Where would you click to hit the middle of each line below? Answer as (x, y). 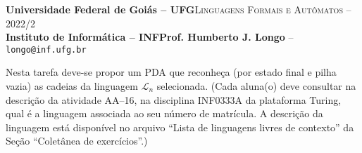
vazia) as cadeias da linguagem (72, 86)
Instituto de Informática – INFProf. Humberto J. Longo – (150, 37)
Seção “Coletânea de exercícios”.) (77, 141)
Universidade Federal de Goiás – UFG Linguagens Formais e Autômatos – (179, 9)
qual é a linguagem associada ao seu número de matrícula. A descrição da (164, 113)
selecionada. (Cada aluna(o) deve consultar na (256, 86)
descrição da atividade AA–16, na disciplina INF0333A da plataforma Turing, (174, 99)
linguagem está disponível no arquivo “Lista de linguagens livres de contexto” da (180, 127)
